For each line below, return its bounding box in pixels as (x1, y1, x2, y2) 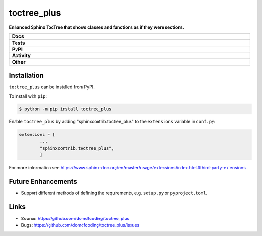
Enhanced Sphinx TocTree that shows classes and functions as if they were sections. (9, 24, 184, 30)
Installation (9, 71, 44, 80)
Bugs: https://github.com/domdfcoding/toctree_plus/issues (21, 222, 140, 228)
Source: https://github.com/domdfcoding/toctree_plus (21, 215, 130, 221)
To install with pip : (9, 93, 47, 99)
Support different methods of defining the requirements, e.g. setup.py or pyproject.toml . (21, 190, 208, 196)
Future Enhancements (9, 177, 78, 185)
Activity (12, 52, 31, 59)
